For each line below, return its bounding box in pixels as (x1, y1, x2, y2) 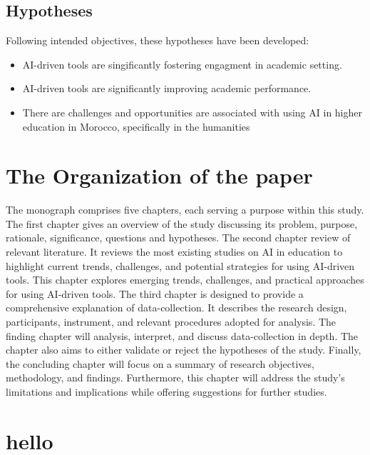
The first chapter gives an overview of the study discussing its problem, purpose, (6, 216, 358, 231)
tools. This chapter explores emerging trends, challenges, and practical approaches (6, 272, 364, 287)
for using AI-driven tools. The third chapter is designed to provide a (6, 286, 304, 301)
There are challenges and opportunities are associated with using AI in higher (22, 104, 362, 119)
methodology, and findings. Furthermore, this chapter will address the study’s (6, 370, 345, 385)
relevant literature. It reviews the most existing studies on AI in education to (6, 244, 343, 259)
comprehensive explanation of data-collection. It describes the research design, (6, 300, 347, 315)
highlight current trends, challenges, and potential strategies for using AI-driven (6, 258, 355, 273)
